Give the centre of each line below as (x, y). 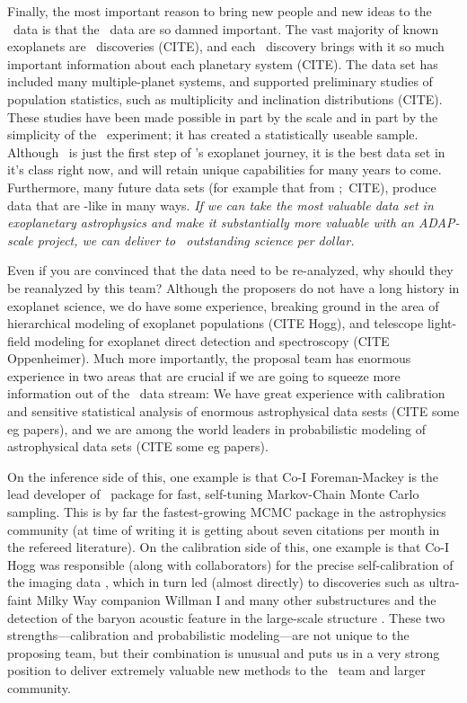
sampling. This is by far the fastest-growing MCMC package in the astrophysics (227, 512)
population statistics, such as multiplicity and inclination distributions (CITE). (225, 98)
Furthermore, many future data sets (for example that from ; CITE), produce (222, 187)
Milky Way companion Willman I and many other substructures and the (236, 600)
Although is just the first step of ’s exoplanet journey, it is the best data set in (226, 151)
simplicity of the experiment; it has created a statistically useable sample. (213, 134)
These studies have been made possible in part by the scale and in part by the (223, 116)
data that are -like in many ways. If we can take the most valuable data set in (220, 205)
